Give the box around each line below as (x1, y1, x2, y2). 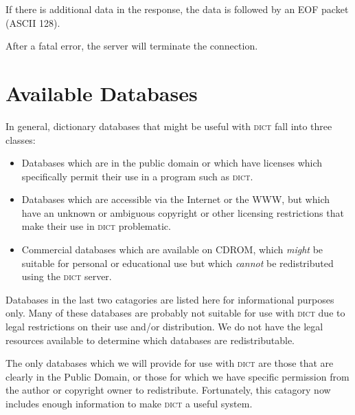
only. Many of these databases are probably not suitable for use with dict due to (5, 306, 345, 320)
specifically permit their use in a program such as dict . (21, 169, 253, 183)
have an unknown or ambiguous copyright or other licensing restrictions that (21, 205, 344, 220)
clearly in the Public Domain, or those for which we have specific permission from (5, 369, 350, 383)
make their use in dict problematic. (21, 219, 171, 233)
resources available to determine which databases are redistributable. (5, 332, 295, 347)
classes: (5, 132, 36, 147)
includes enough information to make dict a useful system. (5, 396, 253, 410)
